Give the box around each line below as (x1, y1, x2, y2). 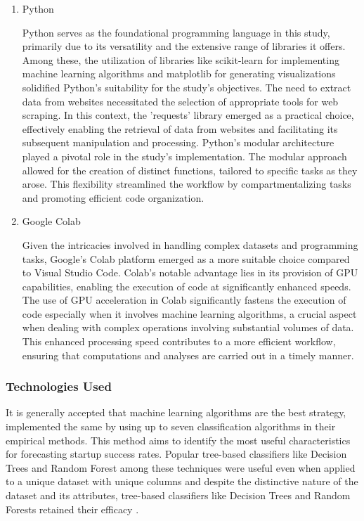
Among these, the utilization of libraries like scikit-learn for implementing (22, 52, 339, 67)
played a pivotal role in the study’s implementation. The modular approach (22, 148, 347, 163)
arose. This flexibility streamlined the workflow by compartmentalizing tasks (22, 176, 351, 191)
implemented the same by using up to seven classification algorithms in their (6, 419, 336, 434)
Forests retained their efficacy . (6, 501, 139, 516)
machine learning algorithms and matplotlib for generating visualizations (22, 66, 336, 81)
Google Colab (22, 214, 81, 229)
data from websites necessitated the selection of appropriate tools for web (22, 94, 339, 108)
